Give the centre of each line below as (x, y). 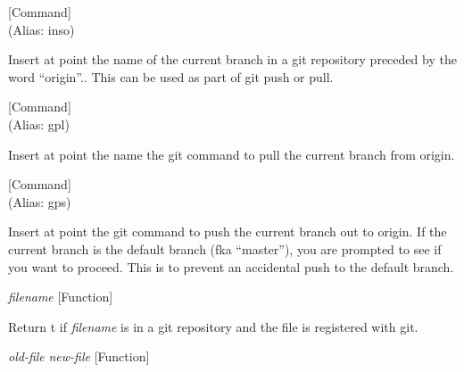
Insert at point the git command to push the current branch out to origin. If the (228, 231)
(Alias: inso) (41, 29)
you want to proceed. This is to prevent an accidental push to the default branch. (231, 266)
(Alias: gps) (40, 201)
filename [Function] (61, 297)
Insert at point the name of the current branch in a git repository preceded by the (232, 59)
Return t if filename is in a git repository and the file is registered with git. (213, 326)
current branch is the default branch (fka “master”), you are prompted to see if (225, 248)
